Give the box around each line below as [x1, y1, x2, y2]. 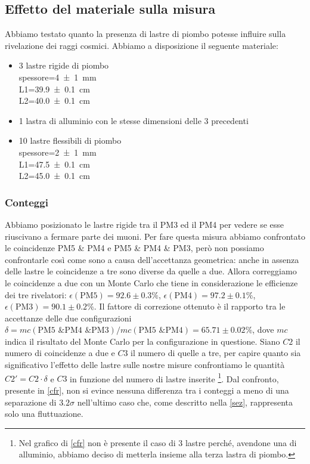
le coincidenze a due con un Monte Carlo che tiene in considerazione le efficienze [5, 276, 298, 289]
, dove [252, 323, 274, 336]
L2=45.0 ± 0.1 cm [18, 169, 90, 182]
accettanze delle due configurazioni [5, 311, 132, 324]
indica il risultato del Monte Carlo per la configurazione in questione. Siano [5, 335, 280, 347]
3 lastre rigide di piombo [18, 59, 109, 72]
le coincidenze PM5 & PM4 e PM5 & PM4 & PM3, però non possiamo [5, 242, 264, 254]
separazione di [5, 395, 57, 408]
